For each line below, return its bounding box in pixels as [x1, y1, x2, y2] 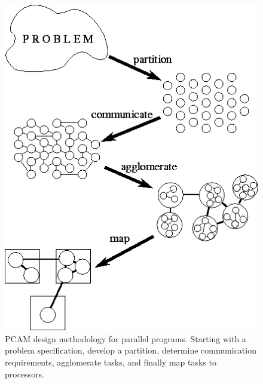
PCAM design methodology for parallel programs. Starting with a [5, 332, 246, 345]
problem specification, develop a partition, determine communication [5, 344, 256, 357]
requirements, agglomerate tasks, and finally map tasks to [5, 355, 216, 368]
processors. [5, 367, 45, 380]
